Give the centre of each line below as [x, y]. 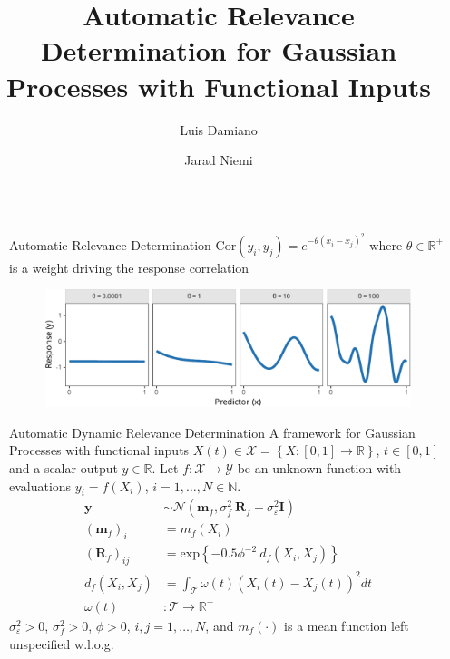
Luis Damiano [219, 129]
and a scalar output [64, 467]
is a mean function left [347, 625]
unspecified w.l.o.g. [62, 643]
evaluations [40, 485]
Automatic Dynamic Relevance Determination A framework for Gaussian [212, 432]
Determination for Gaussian [219, 50]
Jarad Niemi [219, 160]
